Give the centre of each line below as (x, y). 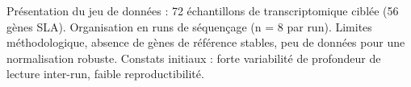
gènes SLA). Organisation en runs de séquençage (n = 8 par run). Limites (189, 26)
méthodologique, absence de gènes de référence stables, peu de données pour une (206, 42)
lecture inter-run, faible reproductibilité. (105, 74)
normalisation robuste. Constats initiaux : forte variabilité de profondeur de (194, 58)
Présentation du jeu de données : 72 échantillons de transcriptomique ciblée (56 (203, 10)
